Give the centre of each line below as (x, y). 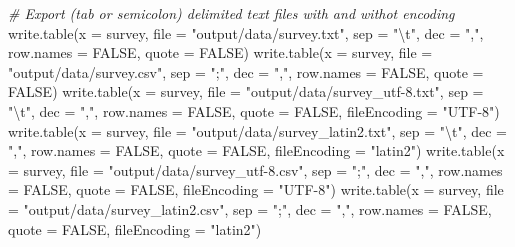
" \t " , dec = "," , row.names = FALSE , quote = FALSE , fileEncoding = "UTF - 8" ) (254, 110)
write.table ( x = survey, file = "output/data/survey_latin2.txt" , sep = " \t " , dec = (258, 130)
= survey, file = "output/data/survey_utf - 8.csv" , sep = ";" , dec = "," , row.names (255, 169)
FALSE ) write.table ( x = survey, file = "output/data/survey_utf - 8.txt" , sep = (246, 91)
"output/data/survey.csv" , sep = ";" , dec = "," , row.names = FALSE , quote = (246, 71)
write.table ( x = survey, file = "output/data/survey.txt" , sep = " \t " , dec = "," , (246, 32)
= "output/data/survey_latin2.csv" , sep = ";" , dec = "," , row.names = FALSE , (250, 208)
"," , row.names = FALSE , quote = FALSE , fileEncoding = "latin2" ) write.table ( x (256, 150)
